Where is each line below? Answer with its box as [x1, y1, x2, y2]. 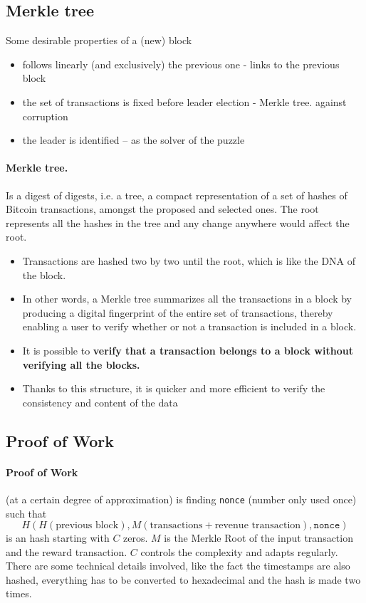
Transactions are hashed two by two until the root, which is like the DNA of [22, 253, 356, 268]
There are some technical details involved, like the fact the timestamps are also [6, 558, 350, 573]
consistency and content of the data [22, 394, 178, 409]
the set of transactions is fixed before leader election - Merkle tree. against [22, 94, 347, 109]
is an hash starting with [6, 530, 110, 545]
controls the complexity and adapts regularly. [140, 544, 338, 559]
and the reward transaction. [6, 544, 127, 559]
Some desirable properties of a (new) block [6, 33, 192, 48]
